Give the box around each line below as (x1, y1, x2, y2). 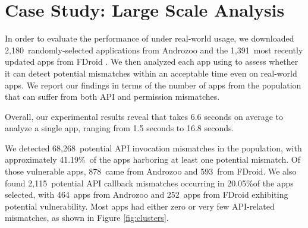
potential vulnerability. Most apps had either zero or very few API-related (5, 199, 275, 212)
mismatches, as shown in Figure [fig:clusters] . (5, 211, 169, 224)
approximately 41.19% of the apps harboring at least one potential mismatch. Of (5, 153, 300, 166)
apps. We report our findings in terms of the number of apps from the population (5, 78, 301, 91)
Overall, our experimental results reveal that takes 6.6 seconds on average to (5, 110, 284, 122)
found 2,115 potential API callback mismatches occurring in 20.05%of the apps (5, 176, 294, 189)
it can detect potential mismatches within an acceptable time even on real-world (5, 66, 297, 79)
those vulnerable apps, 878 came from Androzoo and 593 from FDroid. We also (5, 165, 297, 178)
